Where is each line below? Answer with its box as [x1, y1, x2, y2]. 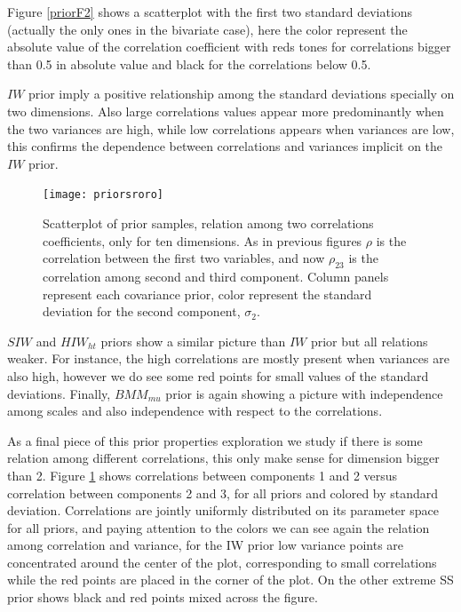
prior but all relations [310, 331, 428, 350]
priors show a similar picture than [100, 331, 286, 350]
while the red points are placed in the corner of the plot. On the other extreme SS [7, 570, 454, 589]
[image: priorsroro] [43, 188, 164, 202]
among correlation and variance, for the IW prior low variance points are [7, 536, 404, 554]
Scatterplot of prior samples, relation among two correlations [43, 214, 374, 232]
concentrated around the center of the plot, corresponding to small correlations [7, 552, 437, 571]
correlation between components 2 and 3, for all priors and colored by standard [7, 483, 439, 502]
